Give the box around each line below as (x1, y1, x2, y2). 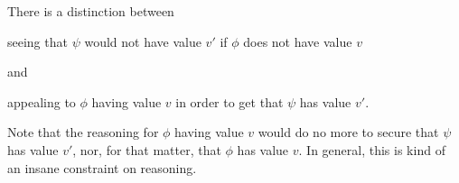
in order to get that (175, 92, 284, 111)
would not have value (84, 32, 201, 50)
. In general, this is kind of (298, 140, 445, 159)
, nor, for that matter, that (72, 140, 221, 159)
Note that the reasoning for (7, 123, 159, 142)
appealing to (7, 92, 76, 111)
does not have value (243, 32, 352, 50)
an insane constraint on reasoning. (7, 158, 197, 177)
